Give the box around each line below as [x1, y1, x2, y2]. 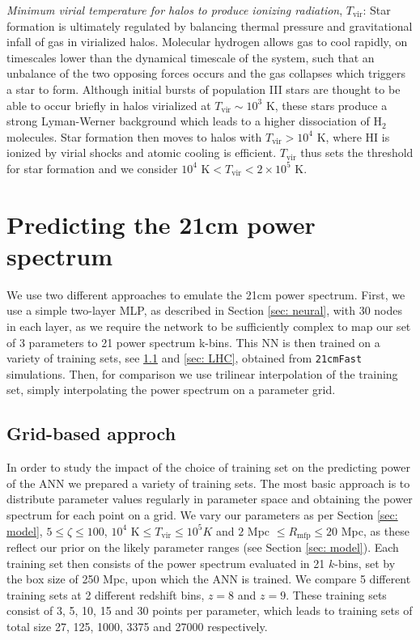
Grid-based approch [6, 421, 176, 446]
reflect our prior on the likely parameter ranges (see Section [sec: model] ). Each [6, 539, 399, 556]
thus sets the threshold [300, 144, 414, 161]
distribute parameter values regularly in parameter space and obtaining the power [6, 490, 413, 507]
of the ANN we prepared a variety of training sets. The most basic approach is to [6, 474, 410, 491]
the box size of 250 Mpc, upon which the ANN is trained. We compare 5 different [6, 570, 411, 587]
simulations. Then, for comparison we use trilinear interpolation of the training [6, 365, 398, 382]
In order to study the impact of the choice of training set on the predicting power [6, 459, 410, 476]
